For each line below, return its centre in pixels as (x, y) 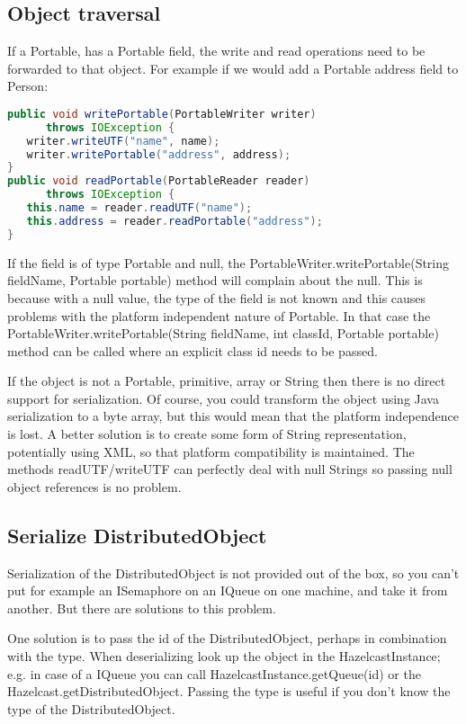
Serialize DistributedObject (137, 535)
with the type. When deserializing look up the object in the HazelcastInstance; (224, 656)
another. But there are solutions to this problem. (142, 608)
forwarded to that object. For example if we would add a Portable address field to (233, 68)
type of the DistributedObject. (91, 708)
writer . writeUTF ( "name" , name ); (123, 141)
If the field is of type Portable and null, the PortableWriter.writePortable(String (229, 262)
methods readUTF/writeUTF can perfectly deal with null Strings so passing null (230, 469)
